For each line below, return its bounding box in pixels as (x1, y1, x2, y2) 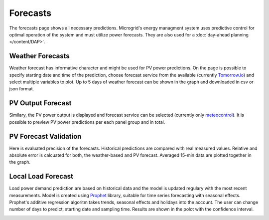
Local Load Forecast (9, 172, 73, 181)
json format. (9, 86, 34, 92)
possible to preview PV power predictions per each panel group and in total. (9, 119, 165, 125)
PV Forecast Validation (9, 132, 82, 141)
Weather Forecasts (9, 52, 70, 60)
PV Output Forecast (9, 99, 72, 107)
